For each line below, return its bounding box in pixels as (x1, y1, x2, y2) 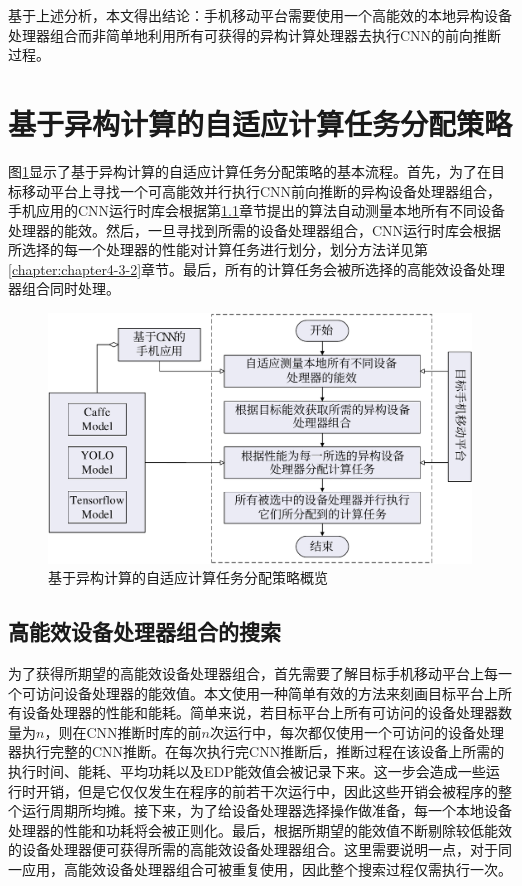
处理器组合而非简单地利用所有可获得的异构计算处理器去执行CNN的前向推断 (8, 24, 502, 45)
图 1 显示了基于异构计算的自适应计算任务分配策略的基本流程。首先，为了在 (8, 160, 491, 181)
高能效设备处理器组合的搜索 (8, 616, 281, 647)
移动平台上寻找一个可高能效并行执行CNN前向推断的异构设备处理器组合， (21, 180, 502, 201)
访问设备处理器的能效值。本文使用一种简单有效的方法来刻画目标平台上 (35, 682, 498, 703)
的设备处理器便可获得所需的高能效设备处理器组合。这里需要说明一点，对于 (8, 839, 498, 860)
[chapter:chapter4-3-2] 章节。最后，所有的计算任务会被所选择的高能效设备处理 (8, 258, 506, 279)
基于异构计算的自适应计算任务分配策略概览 (48, 567, 328, 588)
